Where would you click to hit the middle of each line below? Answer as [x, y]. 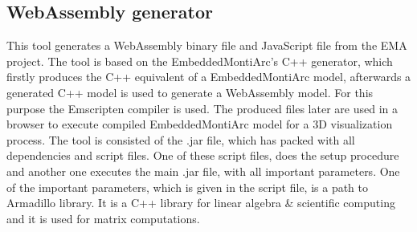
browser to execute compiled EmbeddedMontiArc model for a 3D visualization [200, 124]
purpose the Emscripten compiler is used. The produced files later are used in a [202, 108]
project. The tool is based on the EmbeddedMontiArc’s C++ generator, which [200, 61]
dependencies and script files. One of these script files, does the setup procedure [203, 155]
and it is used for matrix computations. [103, 218]
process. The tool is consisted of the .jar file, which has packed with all [181, 139]
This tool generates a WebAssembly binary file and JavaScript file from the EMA [207, 45]
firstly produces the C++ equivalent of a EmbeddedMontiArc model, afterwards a [209, 77]
